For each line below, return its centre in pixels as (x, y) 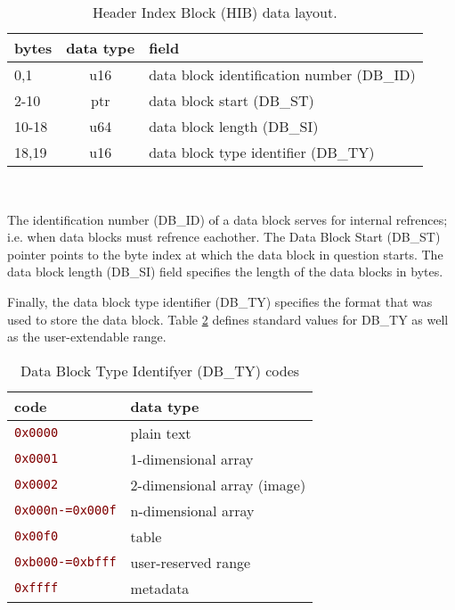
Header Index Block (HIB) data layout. (215, 12)
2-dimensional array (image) (218, 484)
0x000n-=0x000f (65, 511)
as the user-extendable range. (87, 337)
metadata (160, 588)
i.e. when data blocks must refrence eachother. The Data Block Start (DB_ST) (224, 237)
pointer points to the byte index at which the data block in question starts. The (225, 254)
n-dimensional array (192, 510)
